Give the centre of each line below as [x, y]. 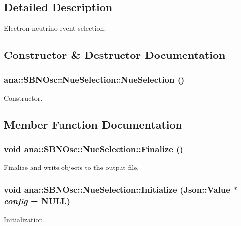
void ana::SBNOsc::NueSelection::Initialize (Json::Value [117, 189]
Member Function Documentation [93, 124]
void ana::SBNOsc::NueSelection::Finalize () [94, 149]
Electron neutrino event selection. [55, 28]
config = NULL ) [37, 200]
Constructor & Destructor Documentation [115, 55]
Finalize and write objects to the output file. [72, 167]
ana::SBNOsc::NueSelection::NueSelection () [94, 79]
